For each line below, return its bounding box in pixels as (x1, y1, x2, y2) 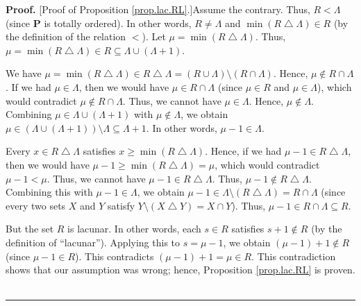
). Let (142, 29, 166, 44)
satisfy (108, 198, 135, 212)
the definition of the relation (6, 29, 126, 44)
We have (6, 66, 42, 80)
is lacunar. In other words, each (67, 221, 201, 236)
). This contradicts (75, 248, 154, 263)
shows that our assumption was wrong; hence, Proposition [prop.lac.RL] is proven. (6, 262, 355, 277)
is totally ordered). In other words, (44, 15, 192, 30)
